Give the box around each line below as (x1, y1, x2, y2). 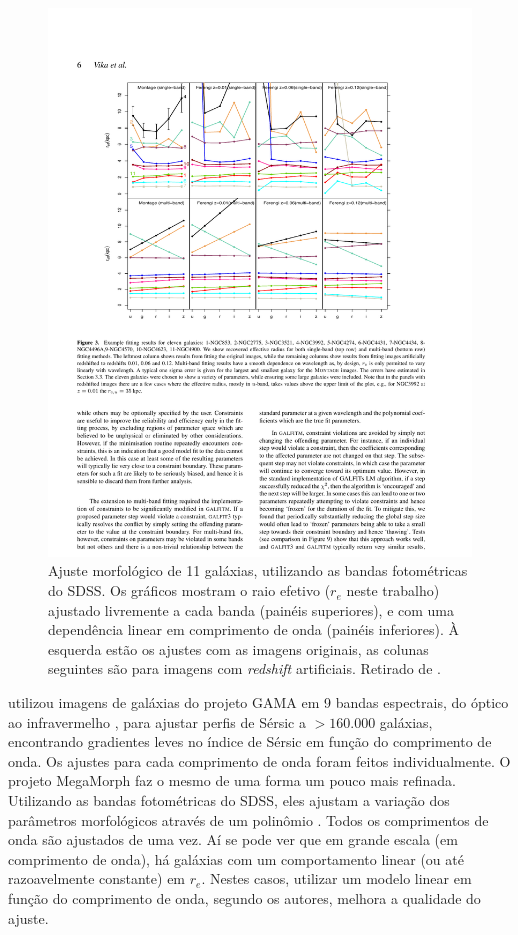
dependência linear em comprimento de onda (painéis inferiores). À (48, 619, 459, 640)
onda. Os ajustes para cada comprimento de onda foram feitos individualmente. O (8, 750, 511, 771)
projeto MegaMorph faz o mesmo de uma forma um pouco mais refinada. (8, 770, 456, 791)
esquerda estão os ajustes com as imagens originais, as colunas (48, 638, 429, 659)
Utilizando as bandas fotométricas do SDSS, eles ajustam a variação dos (8, 790, 450, 811)
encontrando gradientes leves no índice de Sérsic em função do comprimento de (8, 731, 492, 752)
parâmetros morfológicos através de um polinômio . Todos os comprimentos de (8, 809, 489, 830)
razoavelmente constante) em (8, 868, 186, 889)
